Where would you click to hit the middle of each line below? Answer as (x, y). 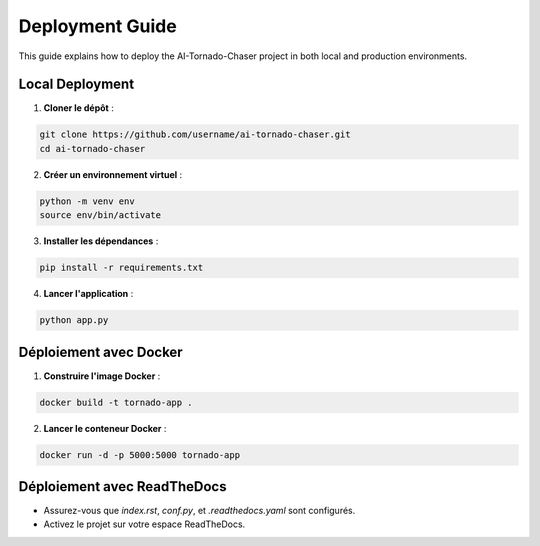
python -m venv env (87, 201)
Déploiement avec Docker (101, 351)
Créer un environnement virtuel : (113, 174)
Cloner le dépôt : (78, 108)
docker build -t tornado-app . (116, 402)
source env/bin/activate (100, 215)
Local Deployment (76, 84)
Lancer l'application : (88, 294)
